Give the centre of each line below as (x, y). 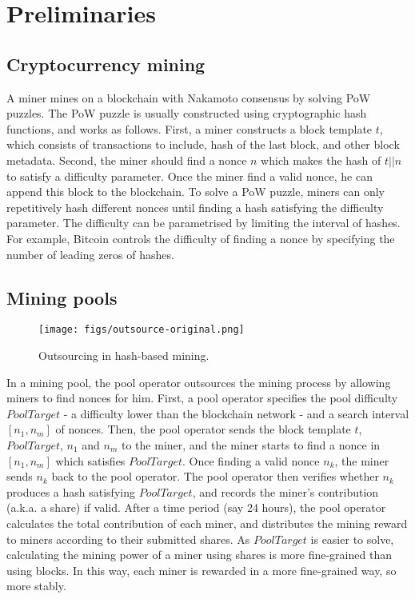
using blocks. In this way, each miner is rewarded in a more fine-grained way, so (202, 570)
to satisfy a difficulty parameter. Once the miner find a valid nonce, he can (190, 176)
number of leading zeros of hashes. (90, 254)
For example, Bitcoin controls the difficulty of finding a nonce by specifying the (201, 238)
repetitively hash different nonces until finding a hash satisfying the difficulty (195, 207)
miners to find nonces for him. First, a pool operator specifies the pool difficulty (202, 398)
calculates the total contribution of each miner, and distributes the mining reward (207, 523)
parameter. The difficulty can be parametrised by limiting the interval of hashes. (204, 223)
